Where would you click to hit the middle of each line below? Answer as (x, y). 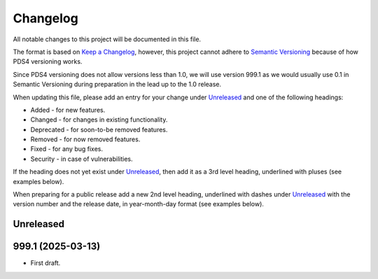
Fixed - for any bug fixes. (66, 149)
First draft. (45, 263)
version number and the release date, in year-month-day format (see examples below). (138, 204)
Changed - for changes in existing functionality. (99, 120)
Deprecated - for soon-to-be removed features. (99, 129)
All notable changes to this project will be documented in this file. (107, 39)
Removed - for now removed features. (85, 139)
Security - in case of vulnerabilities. (82, 159)
